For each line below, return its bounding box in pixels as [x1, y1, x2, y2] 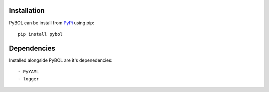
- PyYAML [18, 69, 39, 75]
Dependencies [9, 44, 56, 52]
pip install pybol [18, 31, 63, 37]
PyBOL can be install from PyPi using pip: [9, 20, 95, 26]
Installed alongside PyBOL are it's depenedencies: [9, 57, 113, 63]
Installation [9, 6, 45, 15]
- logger [18, 76, 39, 82]
